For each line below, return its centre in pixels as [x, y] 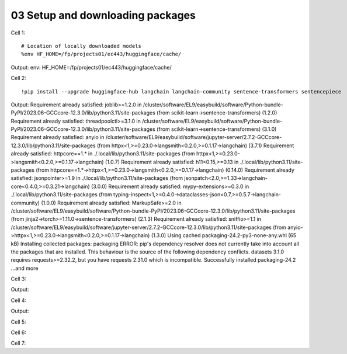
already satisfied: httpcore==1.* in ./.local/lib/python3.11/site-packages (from [103, 154]
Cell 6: [18, 332]
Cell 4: [19, 300]
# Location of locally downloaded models [81, 46]
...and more [25, 268]
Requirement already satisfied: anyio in [58, 137]
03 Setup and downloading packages [103, 15]
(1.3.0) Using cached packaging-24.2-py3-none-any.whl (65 [224, 235]
